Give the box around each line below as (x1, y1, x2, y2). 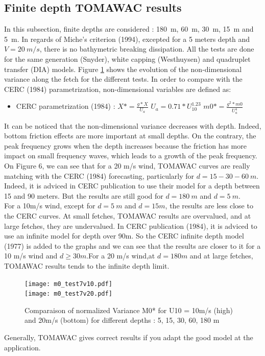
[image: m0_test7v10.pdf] (25, 280, 112, 288)
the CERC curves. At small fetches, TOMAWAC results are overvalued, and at (4, 210, 251, 221)
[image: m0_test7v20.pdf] (25, 290, 112, 298)
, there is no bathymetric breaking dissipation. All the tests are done (39, 43, 254, 54)
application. (4, 342, 41, 352)
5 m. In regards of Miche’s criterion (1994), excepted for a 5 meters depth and (4, 33, 250, 44)
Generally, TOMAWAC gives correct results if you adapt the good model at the (4, 332, 253, 343)
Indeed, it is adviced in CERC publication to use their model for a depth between (4, 180, 260, 191)
